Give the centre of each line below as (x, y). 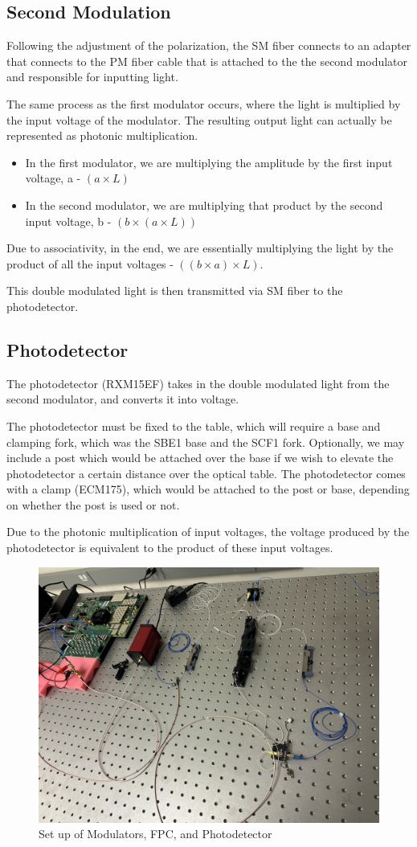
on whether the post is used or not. (93, 504)
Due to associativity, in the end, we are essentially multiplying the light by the (200, 248)
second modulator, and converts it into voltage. (123, 399)
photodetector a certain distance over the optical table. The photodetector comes (206, 473)
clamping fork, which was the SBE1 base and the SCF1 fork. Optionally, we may (206, 442)
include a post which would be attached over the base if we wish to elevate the (200, 458)
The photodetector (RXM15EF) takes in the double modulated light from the (198, 383)
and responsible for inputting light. (92, 77)
